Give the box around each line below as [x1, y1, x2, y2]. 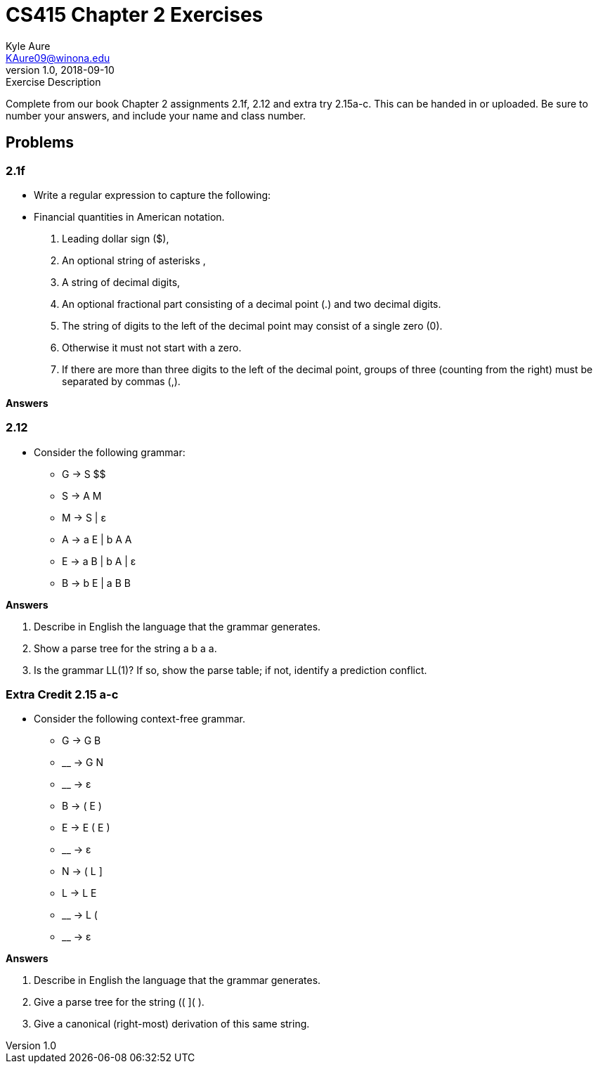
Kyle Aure [6, 39, 51, 52]
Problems [6, 134, 74, 152]
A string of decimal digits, [62, 276, 181, 288]
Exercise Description [6, 75, 101, 88]
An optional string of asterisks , [62, 254, 206, 266]
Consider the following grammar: [34, 446, 186, 458]
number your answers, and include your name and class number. [6, 109, 306, 122]
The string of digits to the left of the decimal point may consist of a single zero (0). [62, 319, 443, 332]
